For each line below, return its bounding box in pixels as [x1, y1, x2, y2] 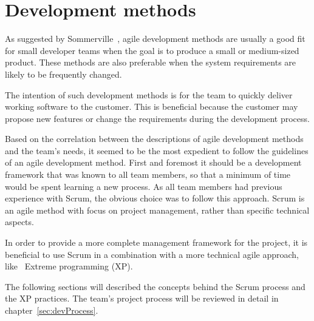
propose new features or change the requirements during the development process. [5, 112, 310, 124]
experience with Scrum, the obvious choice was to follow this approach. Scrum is [5, 192, 305, 204]
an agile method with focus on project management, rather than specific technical [5, 203, 310, 216]
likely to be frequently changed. [5, 67, 122, 80]
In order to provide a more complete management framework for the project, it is [5, 236, 308, 249]
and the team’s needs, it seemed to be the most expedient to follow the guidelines [5, 144, 309, 157]
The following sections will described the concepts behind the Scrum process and [5, 280, 305, 292]
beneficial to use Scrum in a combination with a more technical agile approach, [5, 248, 299, 260]
